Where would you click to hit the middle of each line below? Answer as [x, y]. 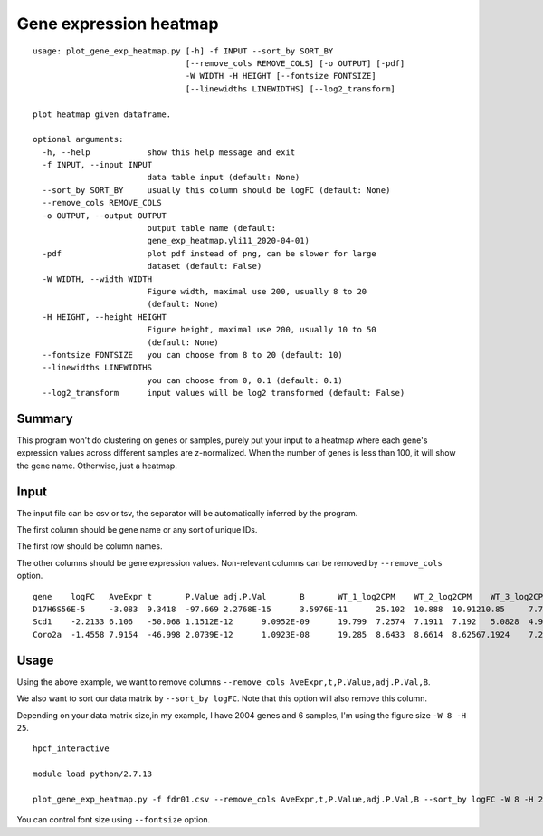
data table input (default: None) [224, 178]
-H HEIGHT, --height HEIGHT [105, 317]
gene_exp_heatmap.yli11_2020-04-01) [228, 241]
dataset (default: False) [205, 266]
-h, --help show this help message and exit [169, 152]
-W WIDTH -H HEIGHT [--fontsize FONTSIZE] [281, 76]
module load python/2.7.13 [93, 774]
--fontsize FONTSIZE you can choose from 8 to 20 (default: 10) [192, 355]
